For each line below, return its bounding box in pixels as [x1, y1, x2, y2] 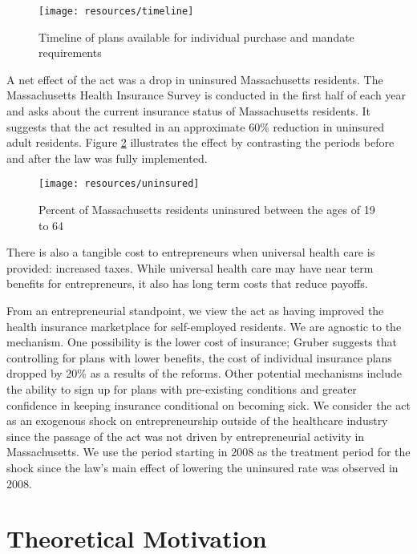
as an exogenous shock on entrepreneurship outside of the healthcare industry [6, 412, 388, 429]
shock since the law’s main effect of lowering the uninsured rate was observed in [6, 459, 399, 475]
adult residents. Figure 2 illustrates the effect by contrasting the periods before [6, 134, 395, 151]
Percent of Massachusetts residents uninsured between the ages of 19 [38, 201, 375, 218]
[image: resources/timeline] [38, 6, 194, 17]
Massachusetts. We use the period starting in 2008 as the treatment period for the [6, 443, 411, 460]
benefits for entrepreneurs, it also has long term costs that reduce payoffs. [6, 275, 368, 292]
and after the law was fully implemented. [6, 149, 208, 166]
